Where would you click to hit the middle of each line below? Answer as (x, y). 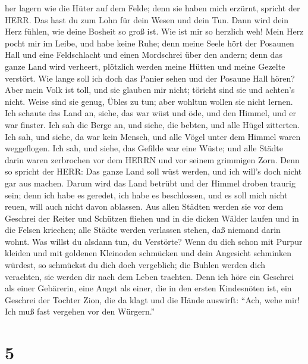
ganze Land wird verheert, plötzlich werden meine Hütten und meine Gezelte (145, 66)
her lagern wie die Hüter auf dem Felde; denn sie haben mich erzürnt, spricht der (153, 8)
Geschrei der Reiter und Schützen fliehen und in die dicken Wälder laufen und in (152, 218)
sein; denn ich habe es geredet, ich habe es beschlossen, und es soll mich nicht (146, 195)
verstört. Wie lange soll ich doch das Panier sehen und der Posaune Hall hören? (150, 78)
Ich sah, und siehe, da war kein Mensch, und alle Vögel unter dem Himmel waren (153, 136)
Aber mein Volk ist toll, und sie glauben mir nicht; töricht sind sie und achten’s (150, 90)
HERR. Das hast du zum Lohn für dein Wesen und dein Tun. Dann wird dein (147, 19)
